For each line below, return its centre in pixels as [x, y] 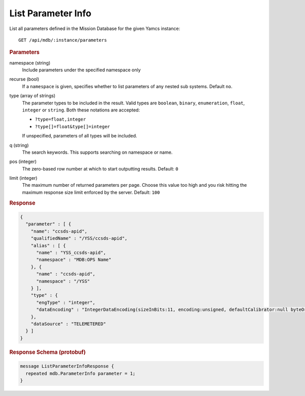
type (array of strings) [33, 96]
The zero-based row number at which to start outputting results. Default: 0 [100, 168]
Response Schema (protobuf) [48, 352]
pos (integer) [23, 162]
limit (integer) [23, 178]
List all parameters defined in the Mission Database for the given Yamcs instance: [95, 29]
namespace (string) [30, 63]
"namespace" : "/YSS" [63, 281]
